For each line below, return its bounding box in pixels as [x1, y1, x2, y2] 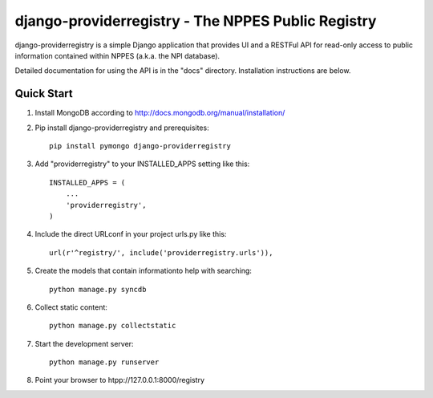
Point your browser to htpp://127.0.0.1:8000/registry [34, 376, 204, 385]
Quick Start [14, 87, 73, 100]
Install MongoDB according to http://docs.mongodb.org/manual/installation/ [34, 108, 285, 118]
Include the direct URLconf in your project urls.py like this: [34, 229, 227, 239]
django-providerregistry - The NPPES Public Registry [14, 12, 377, 30]
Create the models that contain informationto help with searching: [34, 266, 253, 276]
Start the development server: [34, 339, 134, 348]
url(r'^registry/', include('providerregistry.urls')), [49, 248, 273, 257]
